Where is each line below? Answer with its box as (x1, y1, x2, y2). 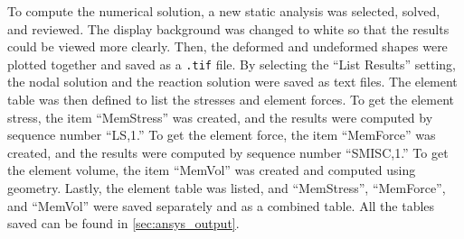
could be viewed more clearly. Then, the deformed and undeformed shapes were (7, 37, 448, 56)
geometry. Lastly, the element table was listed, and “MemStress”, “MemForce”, (7, 179, 446, 197)
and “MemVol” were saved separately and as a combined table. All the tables (7, 196, 435, 215)
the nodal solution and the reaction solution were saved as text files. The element (7, 72, 458, 91)
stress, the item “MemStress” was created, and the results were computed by (7, 107, 433, 126)
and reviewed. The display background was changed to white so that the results (7, 19, 450, 38)
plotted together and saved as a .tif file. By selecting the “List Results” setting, (7, 54, 457, 73)
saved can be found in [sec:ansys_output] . (7, 214, 240, 233)
